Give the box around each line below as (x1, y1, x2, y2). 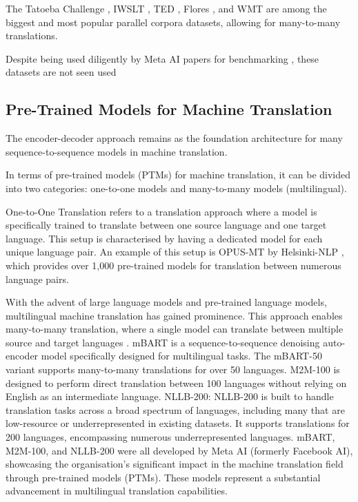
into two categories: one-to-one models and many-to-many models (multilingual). (6, 180, 347, 195)
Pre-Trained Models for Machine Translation (6, 98, 332, 120)
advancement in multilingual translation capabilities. (6, 483, 228, 498)
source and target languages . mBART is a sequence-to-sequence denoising (6, 335, 320, 349)
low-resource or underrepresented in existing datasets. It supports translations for (6, 416, 350, 430)
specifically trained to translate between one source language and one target (6, 218, 327, 232)
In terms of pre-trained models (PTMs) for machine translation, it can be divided (6, 167, 351, 182)
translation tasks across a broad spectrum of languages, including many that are (6, 402, 345, 417)
